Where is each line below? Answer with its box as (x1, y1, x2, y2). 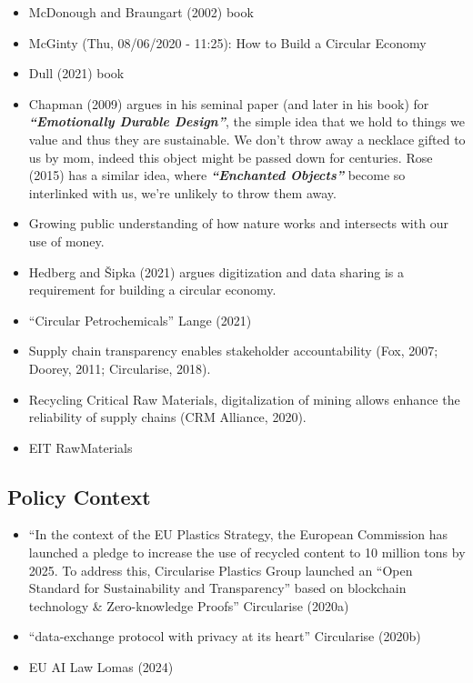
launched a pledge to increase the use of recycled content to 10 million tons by (28, 543, 466, 562)
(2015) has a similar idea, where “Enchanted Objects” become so (28, 166, 406, 185)
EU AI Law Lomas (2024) (28, 658, 174, 677)
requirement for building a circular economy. (28, 280, 277, 299)
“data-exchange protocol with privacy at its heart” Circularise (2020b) (28, 627, 421, 646)
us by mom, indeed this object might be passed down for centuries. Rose (28, 147, 433, 166)
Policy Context (7, 482, 151, 510)
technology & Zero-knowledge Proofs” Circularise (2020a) (28, 596, 349, 615)
